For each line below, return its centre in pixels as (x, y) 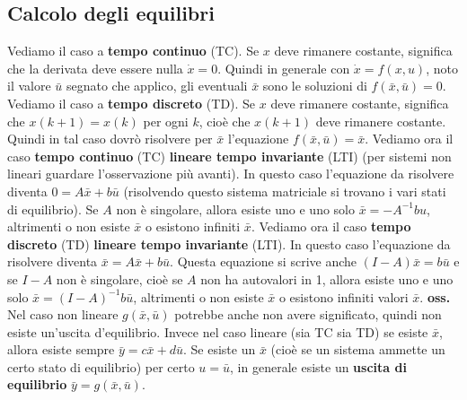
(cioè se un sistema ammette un (358, 349)
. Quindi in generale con (284, 68)
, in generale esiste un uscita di (318, 366)
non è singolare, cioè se (119, 278)
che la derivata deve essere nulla (95, 68)
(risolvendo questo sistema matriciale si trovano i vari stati (285, 191)
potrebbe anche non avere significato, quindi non (308, 314)
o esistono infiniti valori (344, 296)
